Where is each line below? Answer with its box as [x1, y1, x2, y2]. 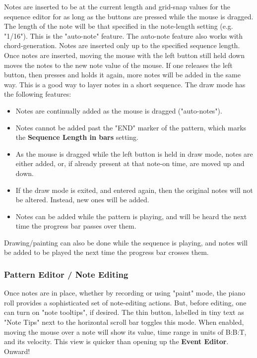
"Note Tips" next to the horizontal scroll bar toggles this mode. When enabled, [4, 317, 244, 327]
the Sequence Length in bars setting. [15, 132, 138, 142]
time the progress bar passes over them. [15, 221, 136, 231]
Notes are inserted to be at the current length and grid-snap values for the [4, 1, 230, 11]
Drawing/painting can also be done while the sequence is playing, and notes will [4, 237, 248, 247]
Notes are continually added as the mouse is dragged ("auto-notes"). [15, 105, 222, 116]
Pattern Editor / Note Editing [4, 268, 128, 280]
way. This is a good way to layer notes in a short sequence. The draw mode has [4, 79, 246, 89]
